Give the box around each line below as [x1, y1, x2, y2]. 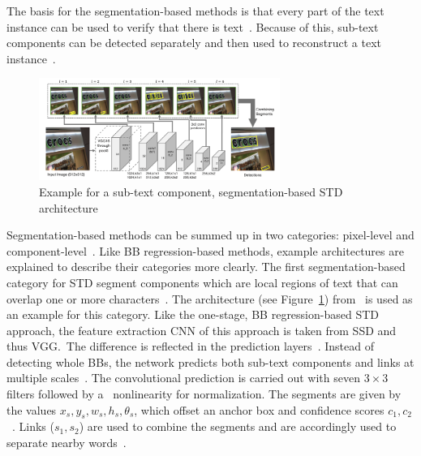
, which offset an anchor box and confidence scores [134, 401, 384, 418]
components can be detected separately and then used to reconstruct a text [6, 34, 381, 51]
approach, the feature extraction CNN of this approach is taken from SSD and [6, 321, 397, 338]
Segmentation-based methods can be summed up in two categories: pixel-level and [6, 226, 415, 243]
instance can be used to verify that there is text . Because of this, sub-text [6, 18, 379, 35]
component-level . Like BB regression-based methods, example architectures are [6, 242, 404, 259]
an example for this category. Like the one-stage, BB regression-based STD [6, 306, 380, 323]
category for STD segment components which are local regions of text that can [6, 273, 398, 290]
